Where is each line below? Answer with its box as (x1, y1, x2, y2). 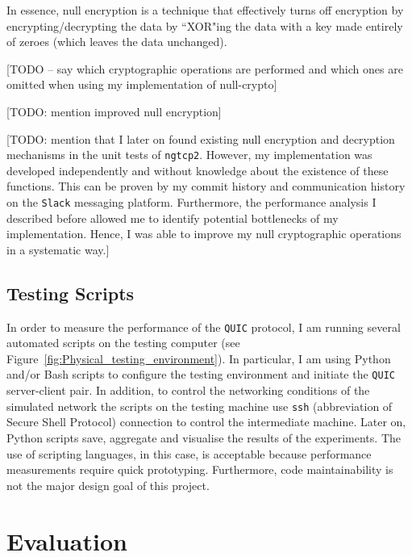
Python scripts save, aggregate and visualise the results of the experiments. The (6, 429, 401, 446)
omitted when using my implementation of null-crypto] (6, 76, 277, 93)
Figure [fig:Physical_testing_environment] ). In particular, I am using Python (6, 350, 391, 366)
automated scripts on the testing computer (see (6, 334, 240, 351)
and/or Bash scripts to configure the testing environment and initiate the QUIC (6, 366, 395, 383)
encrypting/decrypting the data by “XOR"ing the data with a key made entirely (6, 17, 403, 34)
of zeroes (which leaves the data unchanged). (6, 33, 227, 50)
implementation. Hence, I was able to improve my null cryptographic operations (6, 225, 402, 242)
